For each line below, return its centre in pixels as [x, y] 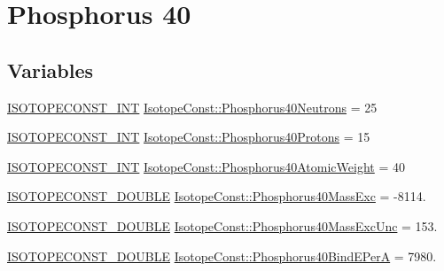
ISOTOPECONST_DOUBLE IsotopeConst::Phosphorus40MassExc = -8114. [217, 196]
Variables [51, 70]
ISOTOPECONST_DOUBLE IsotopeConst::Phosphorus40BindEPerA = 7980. [222, 256]
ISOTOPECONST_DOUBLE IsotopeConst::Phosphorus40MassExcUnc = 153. [222, 225]
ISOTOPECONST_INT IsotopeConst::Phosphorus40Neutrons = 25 [192, 107]
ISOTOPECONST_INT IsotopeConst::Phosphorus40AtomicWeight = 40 [206, 166]
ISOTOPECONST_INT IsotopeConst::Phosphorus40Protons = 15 [189, 137]
